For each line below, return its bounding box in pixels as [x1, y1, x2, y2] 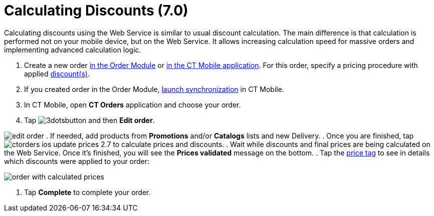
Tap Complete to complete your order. [24, 187, 151, 196]
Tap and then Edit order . [24, 115, 155, 124]
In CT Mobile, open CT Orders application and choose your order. [24, 100, 241, 109]
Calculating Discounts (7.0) [4, 2, 188, 19]
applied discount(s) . [24, 69, 90, 78]
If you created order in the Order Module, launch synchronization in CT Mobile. [24, 84, 284, 93]
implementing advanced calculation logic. [4, 45, 141, 54]
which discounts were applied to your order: [4, 156, 150, 165]
